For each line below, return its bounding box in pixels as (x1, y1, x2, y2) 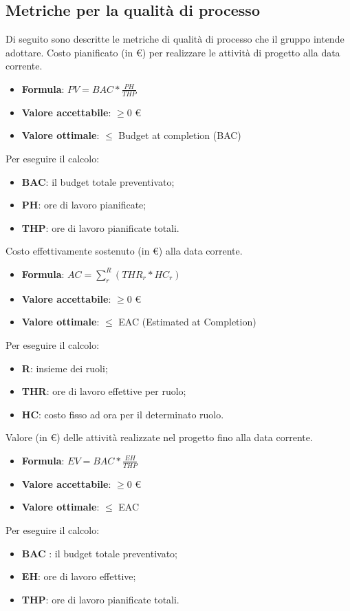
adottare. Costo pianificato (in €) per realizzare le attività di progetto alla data (6, 45, 340, 59)
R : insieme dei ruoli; (21, 361, 108, 375)
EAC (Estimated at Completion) (118, 314, 256, 329)
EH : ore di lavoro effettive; (21, 569, 136, 583)
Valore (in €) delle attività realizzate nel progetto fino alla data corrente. (6, 430, 313, 444)
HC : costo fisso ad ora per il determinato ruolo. (21, 407, 224, 421)
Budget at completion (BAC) (118, 128, 241, 142)
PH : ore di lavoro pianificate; (21, 197, 146, 212)
